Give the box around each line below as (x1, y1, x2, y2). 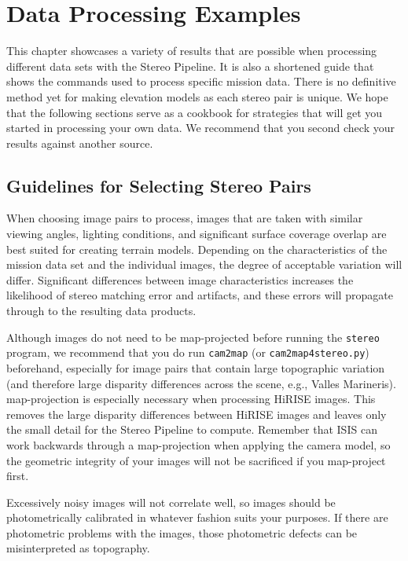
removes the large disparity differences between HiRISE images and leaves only (6, 405, 387, 422)
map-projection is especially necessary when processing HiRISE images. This (6, 390, 376, 407)
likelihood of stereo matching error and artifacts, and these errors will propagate (6, 287, 393, 303)
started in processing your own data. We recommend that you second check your (6, 119, 395, 136)
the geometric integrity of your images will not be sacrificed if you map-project (6, 452, 386, 468)
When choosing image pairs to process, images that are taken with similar (6, 210, 363, 226)
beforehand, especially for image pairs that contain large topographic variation (6, 359, 385, 376)
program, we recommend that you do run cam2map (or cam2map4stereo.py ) (6, 344, 369, 361)
